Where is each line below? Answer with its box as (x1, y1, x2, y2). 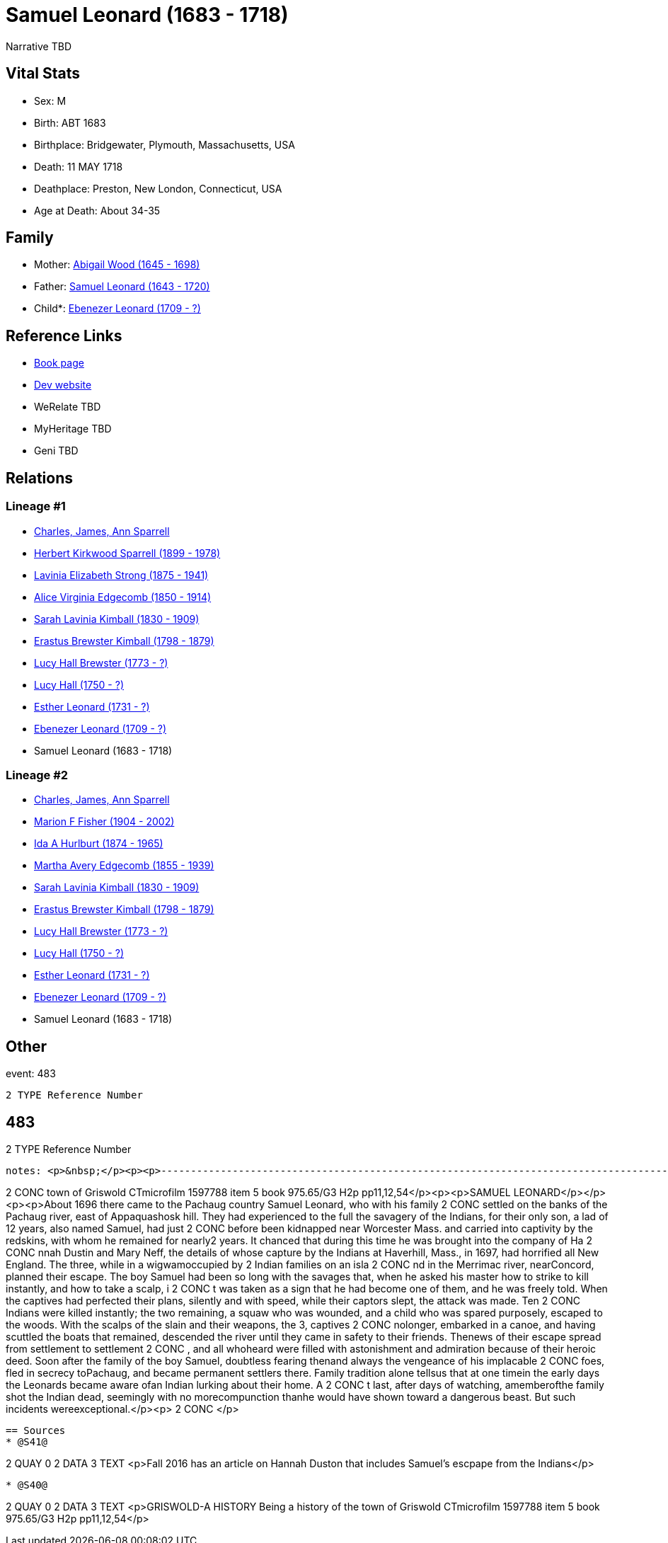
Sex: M (34, 94, 67, 107)
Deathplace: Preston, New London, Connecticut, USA (34, 182, 282, 195)
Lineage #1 (6, 499, 66, 514)
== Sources (6, 1424, 66, 1436)
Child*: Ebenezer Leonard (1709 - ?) (34, 302, 201, 315)
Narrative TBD (6, 40, 71, 52)
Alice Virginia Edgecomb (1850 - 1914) (34, 590, 212, 603)
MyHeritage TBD (34, 423, 112, 435)
